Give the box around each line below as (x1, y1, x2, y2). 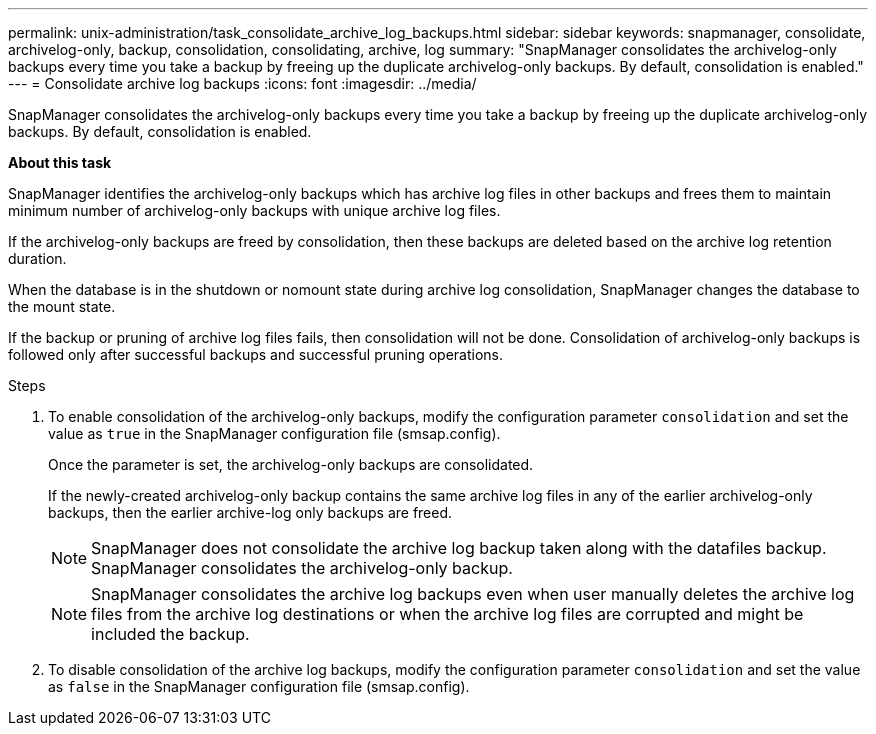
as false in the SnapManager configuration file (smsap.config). (48, 678, 470, 695)
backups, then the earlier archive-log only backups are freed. (48, 504, 453, 521)
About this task (8, 154, 112, 171)
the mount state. (8, 298, 116, 315)
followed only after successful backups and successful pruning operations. (8, 346, 504, 363)
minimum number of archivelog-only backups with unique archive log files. (8, 202, 501, 219)
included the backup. (91, 624, 250, 644)
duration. (8, 250, 67, 267)
